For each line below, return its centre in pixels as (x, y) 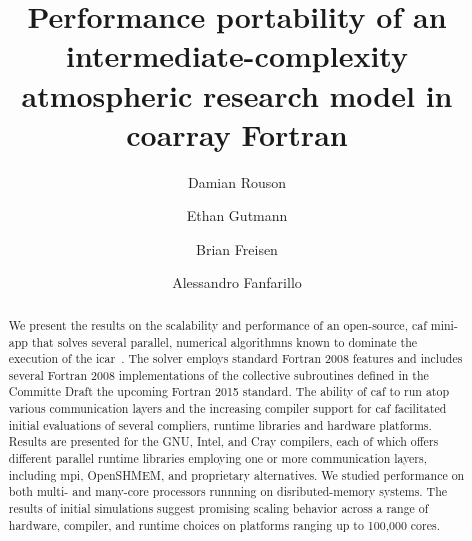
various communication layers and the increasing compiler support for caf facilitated (227, 408)
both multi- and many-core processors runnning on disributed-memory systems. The (228, 491)
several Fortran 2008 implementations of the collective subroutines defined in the (218, 374)
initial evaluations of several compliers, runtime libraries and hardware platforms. (220, 424)
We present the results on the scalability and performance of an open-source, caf (217, 324)
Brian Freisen (237, 248)
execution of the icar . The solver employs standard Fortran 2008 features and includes (235, 358)
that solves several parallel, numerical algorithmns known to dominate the (224, 341)
